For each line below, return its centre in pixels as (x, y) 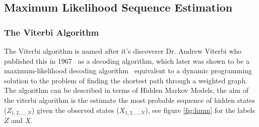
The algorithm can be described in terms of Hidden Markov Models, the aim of (126, 90)
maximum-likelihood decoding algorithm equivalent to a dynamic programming (128, 71)
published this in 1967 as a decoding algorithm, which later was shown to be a (127, 60)
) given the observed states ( (75, 110)
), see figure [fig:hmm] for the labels (200, 110)
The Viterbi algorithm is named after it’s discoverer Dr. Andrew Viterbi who (123, 51)
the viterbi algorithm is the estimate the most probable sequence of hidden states (129, 100)
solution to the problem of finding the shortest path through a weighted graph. (126, 80)
